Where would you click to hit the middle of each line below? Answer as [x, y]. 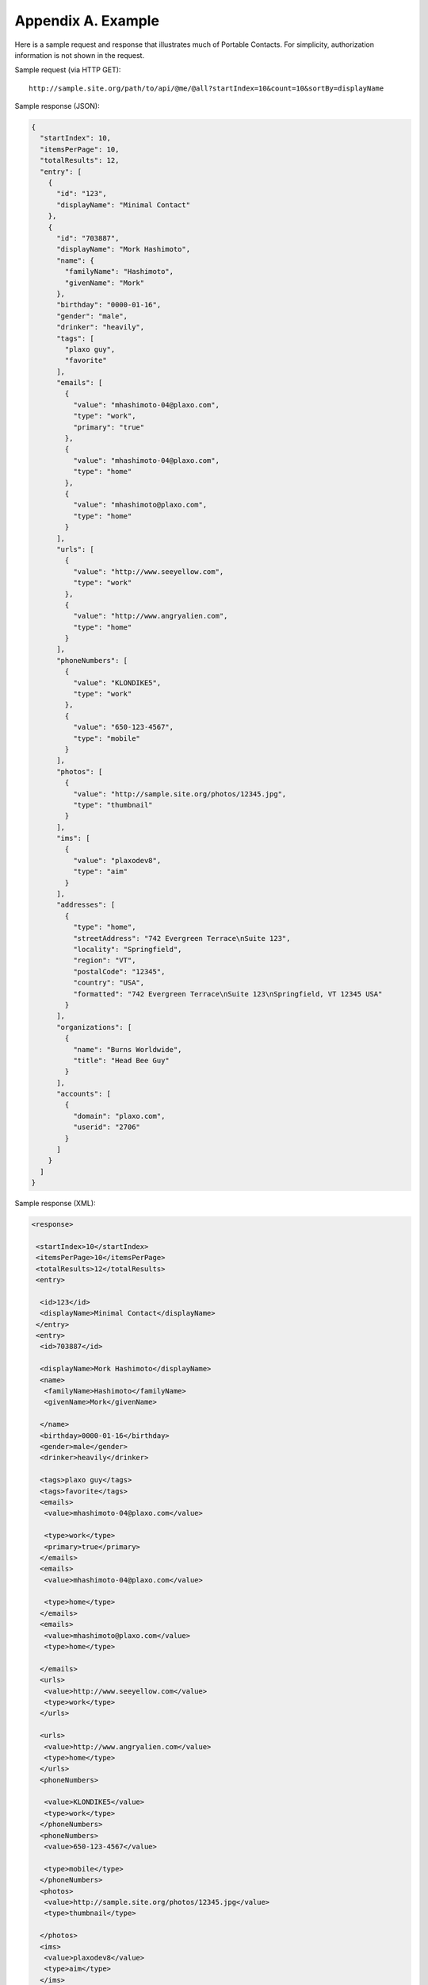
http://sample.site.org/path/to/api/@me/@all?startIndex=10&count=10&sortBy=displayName [206, 88]
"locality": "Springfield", [127, 949]
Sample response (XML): [55, 1204]
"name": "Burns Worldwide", [127, 1049]
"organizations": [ [94, 1027]
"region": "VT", [104, 960]
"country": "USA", [109, 983]
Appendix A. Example [87, 21]
